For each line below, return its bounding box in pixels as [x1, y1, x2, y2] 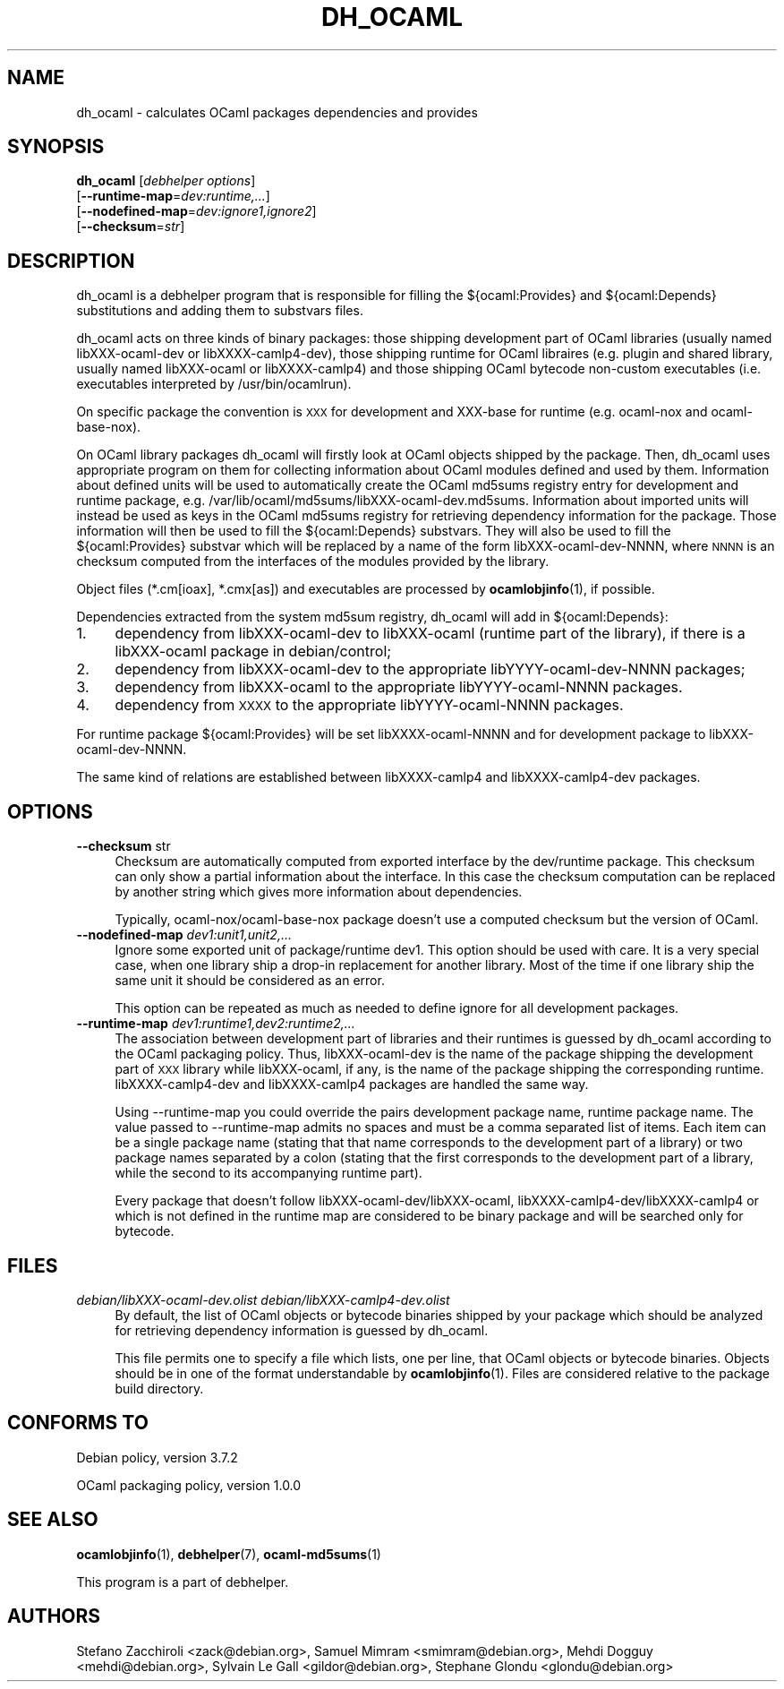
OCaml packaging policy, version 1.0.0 [76, 1477, 302, 1493]
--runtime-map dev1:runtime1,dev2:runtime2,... [76, 1016, 355, 1032]
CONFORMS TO [7, 1411, 149, 1435]
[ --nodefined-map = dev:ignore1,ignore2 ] [76, 203, 317, 219]
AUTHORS [7, 1605, 101, 1628]
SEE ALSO [7, 1508, 98, 1531]
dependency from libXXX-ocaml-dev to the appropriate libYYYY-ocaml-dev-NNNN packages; [115, 660, 746, 679]
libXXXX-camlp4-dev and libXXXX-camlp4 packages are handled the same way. [115, 1076, 589, 1093]
